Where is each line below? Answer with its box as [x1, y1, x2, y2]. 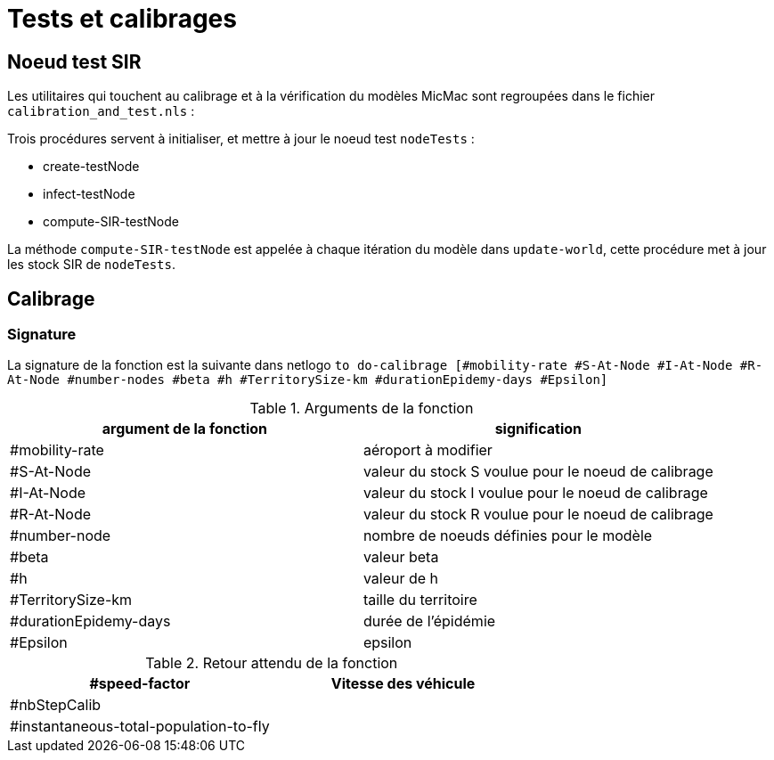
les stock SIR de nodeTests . [7, 257, 175, 273]
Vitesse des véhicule [330, 674, 476, 693]
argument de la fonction [102, 420, 268, 438]
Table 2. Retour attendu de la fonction [145, 654, 398, 673]
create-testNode [43, 159, 140, 175]
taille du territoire [363, 591, 477, 609]
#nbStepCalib [10, 696, 102, 715]
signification [494, 420, 583, 438]
